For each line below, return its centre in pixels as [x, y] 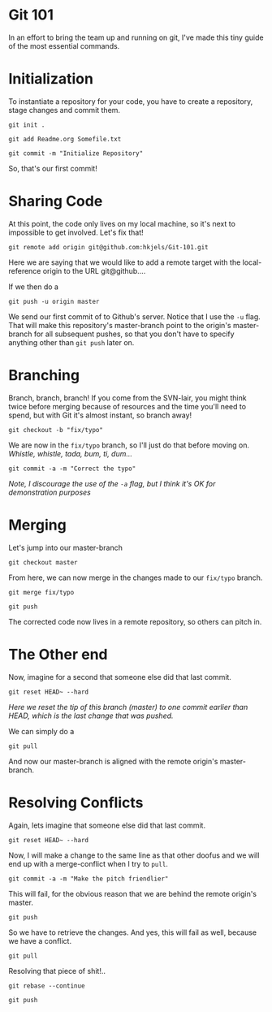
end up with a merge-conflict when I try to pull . [89, 863]
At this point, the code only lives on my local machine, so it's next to [122, 223]
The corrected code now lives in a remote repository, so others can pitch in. [135, 621]
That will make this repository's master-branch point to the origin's [120, 325]
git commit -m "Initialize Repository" [76, 153]
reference [25, 270]
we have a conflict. [40, 941]
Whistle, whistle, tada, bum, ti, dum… [70, 453]
